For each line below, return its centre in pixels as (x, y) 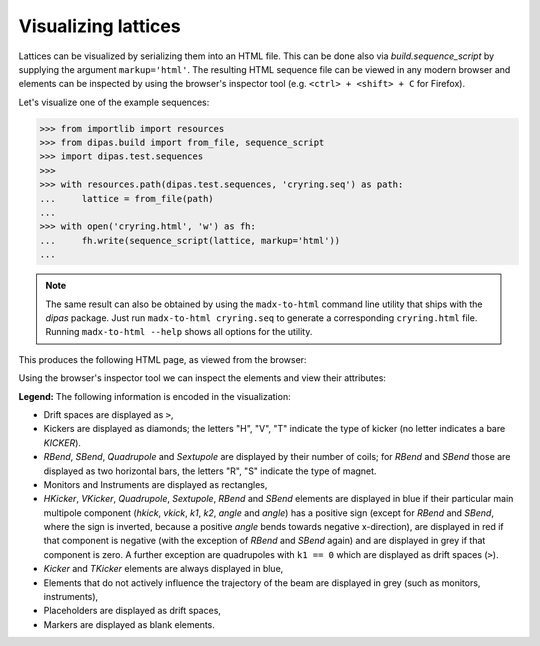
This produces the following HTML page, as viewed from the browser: (162, 359)
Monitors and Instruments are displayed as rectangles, (155, 484)
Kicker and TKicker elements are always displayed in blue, (163, 569)
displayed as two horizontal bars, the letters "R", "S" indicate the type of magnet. (210, 471)
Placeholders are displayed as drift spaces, (132, 611)
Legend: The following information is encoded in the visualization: (154, 396)
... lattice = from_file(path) (126, 198)
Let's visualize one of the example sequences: (114, 102)
